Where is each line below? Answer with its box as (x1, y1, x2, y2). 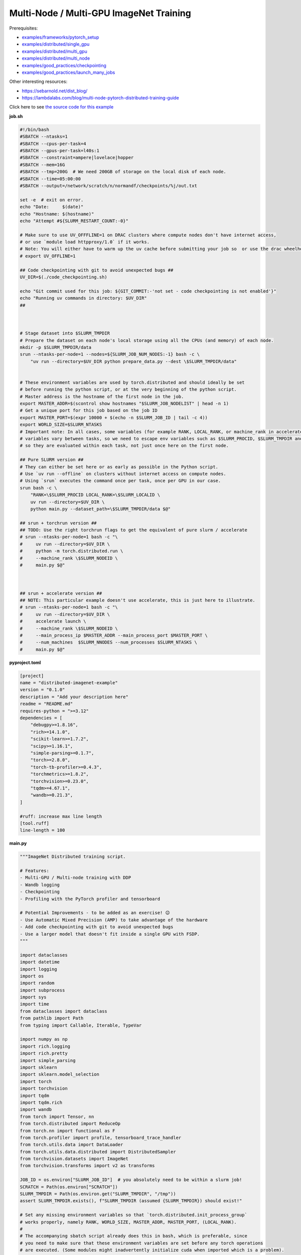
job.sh (9, 113, 23, 119)
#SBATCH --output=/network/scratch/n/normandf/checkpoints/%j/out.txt (20, 183, 198, 188)
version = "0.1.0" (20, 687, 65, 693)
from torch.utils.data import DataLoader (20, 1142, 123, 1148)
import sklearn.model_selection (20, 1072, 100, 1077)
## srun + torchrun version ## (20, 520, 97, 526)
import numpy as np (20, 1037, 68, 1042)
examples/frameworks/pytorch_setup (22, 34, 99, 40)
